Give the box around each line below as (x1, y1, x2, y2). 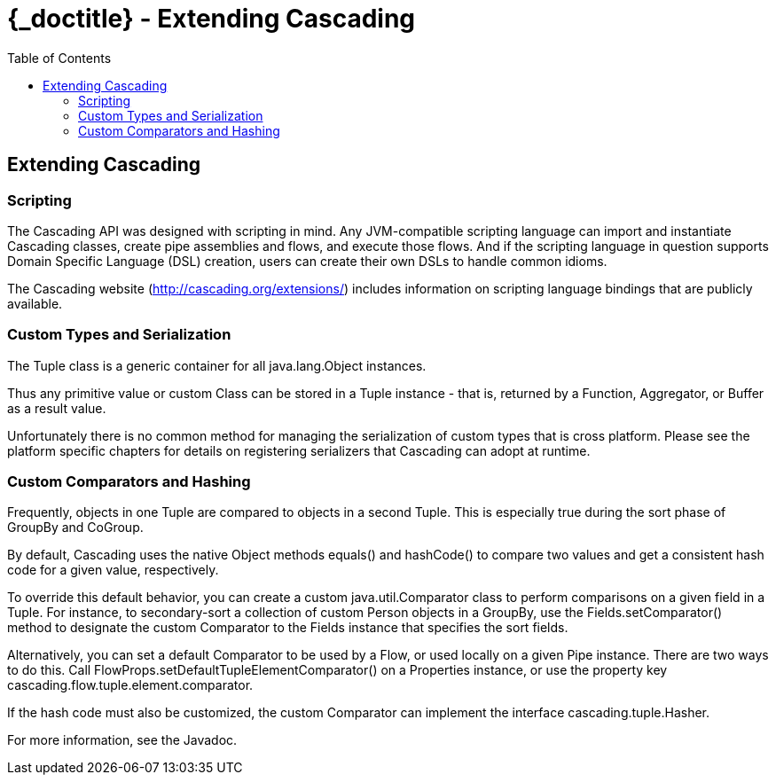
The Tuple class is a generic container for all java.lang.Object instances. (7, 357, 427, 373)
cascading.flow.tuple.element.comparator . (7, 677, 254, 693)
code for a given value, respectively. (7, 562, 219, 578)
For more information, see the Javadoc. (7, 732, 238, 748)
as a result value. (7, 400, 106, 416)
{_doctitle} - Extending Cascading (7, 4, 416, 34)
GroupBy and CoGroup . (7, 520, 144, 536)
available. (7, 295, 63, 311)
